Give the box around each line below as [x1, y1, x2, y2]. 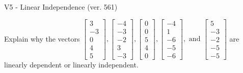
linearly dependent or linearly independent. [4, 59, 139, 69]
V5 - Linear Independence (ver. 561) [4, 2, 118, 12]
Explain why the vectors [4, 33, 80, 44]
